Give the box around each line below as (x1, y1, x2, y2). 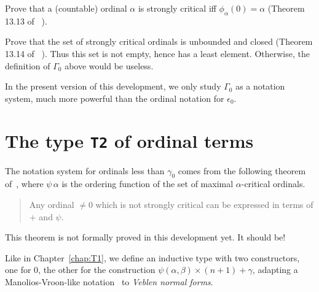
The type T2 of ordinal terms (5, 128, 254, 153)
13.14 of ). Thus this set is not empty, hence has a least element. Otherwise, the (5, 47, 310, 60)
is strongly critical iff (138, 2, 216, 14)
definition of (5, 59, 50, 72)
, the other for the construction (38, 263, 156, 276)
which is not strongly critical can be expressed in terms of (95, 198, 313, 210)
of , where (5, 177, 44, 190)
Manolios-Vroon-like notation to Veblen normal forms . (5, 275, 213, 288)
